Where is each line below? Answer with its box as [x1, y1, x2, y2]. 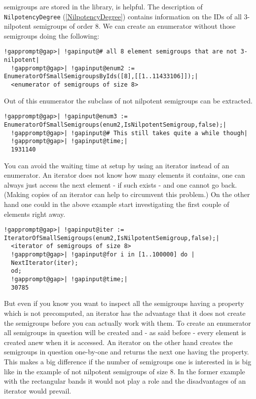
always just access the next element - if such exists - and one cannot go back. [4, 179, 237, 190]
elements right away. [4, 208, 66, 219]
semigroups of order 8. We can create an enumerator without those [33, 21, 236, 31]
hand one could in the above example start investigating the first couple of [4, 199, 229, 209]
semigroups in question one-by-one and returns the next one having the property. [4, 347, 249, 357]
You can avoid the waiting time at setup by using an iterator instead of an [4, 160, 229, 170]
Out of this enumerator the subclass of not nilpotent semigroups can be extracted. [4, 95, 253, 105]
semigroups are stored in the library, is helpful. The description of [4, 1, 203, 11]
